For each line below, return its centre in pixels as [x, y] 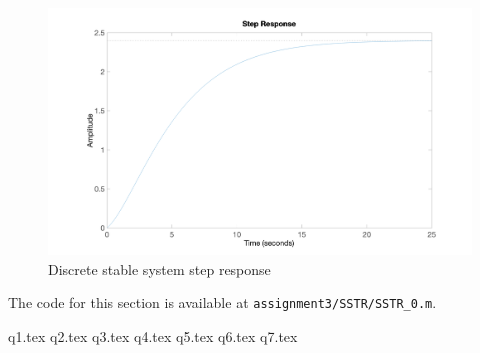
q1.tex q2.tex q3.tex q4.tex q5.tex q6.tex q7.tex [153, 335]
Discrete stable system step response [159, 268]
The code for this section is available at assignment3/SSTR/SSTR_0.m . [222, 302]
